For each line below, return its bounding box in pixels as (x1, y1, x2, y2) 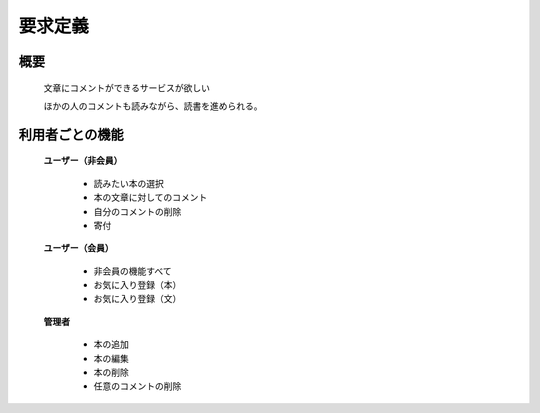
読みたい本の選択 (93, 177, 164, 189)
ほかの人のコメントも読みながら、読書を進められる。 (43, 100, 263, 112)
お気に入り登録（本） (93, 279, 182, 291)
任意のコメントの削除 (93, 380, 182, 392)
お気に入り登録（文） (93, 293, 182, 305)
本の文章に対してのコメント (93, 191, 208, 204)
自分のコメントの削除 (93, 205, 182, 217)
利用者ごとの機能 (18, 126, 124, 143)
